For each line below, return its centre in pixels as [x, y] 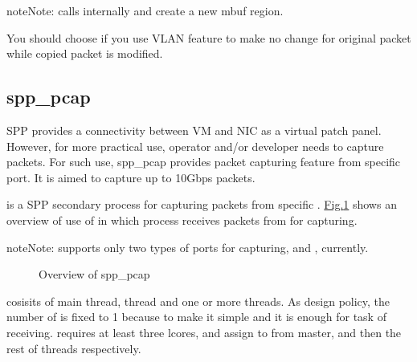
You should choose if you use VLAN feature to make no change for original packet [209, 37]
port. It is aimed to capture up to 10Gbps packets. [131, 177]
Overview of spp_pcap [94, 274]
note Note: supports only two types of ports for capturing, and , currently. [188, 247]
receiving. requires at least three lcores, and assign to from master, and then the [204, 332]
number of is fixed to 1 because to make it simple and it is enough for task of [196, 317]
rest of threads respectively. [74, 348]
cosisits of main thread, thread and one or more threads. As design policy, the [198, 301]
